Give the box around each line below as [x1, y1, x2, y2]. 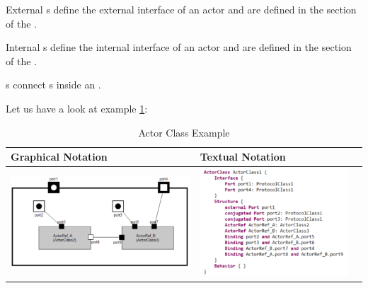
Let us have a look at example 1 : [6, 100, 148, 115]
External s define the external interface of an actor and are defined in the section [6, 2, 357, 16]
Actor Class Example [138, 125, 230, 139]
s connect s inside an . [6, 77, 101, 92]
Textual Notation [200, 149, 286, 164]
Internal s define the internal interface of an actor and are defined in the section [6, 40, 352, 54]
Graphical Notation [11, 149, 108, 164]
